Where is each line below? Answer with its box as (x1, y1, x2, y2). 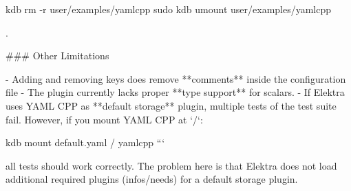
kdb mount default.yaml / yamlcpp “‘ (6, 135, 165, 150)
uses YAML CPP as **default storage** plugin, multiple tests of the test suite (6, 98, 337, 112)
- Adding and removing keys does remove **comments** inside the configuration (6, 71, 346, 86)
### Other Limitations (6, 48, 109, 63)
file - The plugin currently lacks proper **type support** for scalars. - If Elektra (6, 85, 345, 99)
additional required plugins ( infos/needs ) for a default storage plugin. (6, 172, 298, 186)
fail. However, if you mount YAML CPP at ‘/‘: (6, 112, 203, 126)
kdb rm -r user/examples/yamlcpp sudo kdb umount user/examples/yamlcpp (6, 2, 332, 16)
